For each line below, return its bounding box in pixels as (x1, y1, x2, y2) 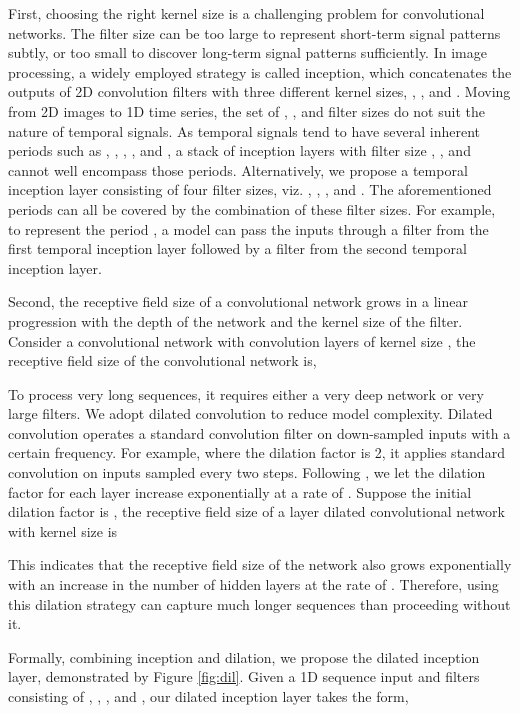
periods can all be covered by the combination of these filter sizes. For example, (8, 198, 496, 219)
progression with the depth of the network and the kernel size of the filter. (8, 310, 463, 331)
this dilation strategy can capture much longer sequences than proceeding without (8, 593, 511, 614)
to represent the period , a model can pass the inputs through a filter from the (8, 218, 489, 239)
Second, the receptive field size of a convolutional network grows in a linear (8, 291, 468, 312)
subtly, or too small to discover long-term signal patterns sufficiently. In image (8, 42, 487, 63)
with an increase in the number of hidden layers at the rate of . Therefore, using (8, 574, 499, 595)
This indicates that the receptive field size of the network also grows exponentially (8, 554, 512, 575)
